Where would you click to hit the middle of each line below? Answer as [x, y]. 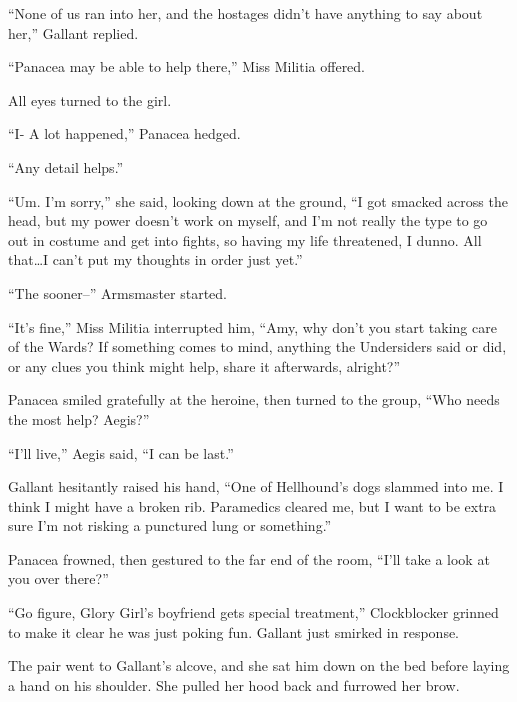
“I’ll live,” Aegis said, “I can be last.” [121, 452]
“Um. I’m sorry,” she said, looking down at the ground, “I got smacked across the [258, 200]
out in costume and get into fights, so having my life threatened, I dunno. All [245, 239]
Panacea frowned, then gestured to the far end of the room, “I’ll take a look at [249, 558]
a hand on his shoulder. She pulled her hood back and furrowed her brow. [234, 684]
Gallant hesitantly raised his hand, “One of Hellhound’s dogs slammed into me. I [256, 486]
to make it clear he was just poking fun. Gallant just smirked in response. [234, 631]
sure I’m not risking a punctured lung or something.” [170, 525]
